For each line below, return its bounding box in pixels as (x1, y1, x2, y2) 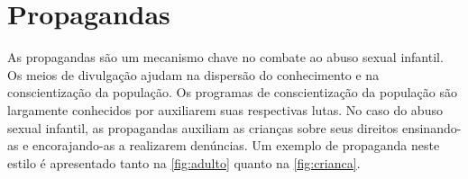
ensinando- (401, 118, 462, 137)
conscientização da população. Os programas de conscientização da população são (7, 83, 457, 102)
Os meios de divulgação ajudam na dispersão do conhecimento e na (7, 65, 380, 84)
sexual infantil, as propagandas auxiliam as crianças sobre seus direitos (7, 118, 399, 137)
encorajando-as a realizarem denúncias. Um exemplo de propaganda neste (32, 136, 440, 155)
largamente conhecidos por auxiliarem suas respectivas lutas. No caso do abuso (7, 100, 443, 119)
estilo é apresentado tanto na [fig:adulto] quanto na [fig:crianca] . (7, 153, 361, 172)
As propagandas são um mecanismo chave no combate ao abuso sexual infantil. (7, 48, 444, 67)
